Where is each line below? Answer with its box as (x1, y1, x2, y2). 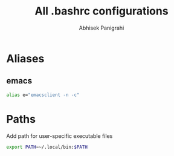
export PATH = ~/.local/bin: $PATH (6, 144, 88, 150)
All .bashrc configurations (34, 4, 169, 18)
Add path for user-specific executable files (6, 132, 113, 140)
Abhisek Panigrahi (79, 24, 124, 31)
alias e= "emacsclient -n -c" (6, 92, 80, 98)
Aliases (6, 51, 45, 65)
